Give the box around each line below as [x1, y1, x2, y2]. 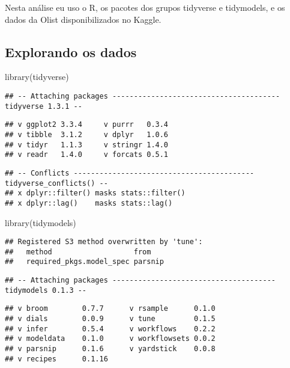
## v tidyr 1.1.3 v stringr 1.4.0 [5, 140, 169, 149]
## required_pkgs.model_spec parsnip [5, 257, 164, 266]
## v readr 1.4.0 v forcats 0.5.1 [5, 150, 169, 159]
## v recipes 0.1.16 [5, 354, 108, 363]
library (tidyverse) [5, 70, 69, 83]
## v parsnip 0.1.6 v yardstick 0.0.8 [5, 345, 216, 354]
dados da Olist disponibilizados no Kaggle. [5, 13, 162, 25]
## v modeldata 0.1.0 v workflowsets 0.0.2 [5, 334, 216, 343]
